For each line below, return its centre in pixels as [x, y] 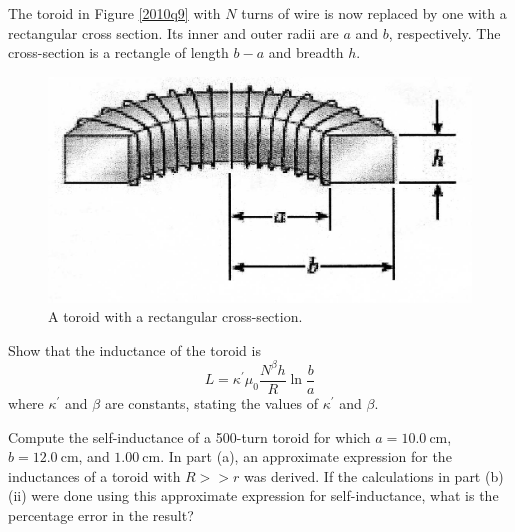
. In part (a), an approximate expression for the [306, 456]
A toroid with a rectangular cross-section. [175, 316]
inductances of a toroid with [94, 475]
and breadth [306, 52]
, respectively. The [444, 32]
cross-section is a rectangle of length [118, 52]
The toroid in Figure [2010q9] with [114, 13]
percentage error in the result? [101, 514]
